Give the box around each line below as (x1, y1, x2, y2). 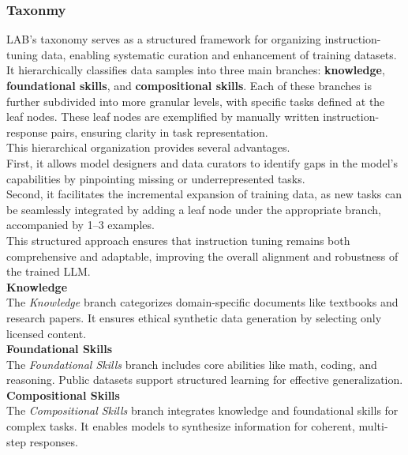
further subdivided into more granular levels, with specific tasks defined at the (6, 92, 385, 109)
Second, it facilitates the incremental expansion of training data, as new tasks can (6, 186, 402, 202)
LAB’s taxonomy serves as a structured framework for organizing (6, 31, 321, 47)
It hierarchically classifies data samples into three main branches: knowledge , (6, 62, 385, 78)
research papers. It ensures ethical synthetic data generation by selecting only (6, 309, 382, 325)
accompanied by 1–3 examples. (6, 216, 155, 233)
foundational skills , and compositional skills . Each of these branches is (6, 77, 372, 93)
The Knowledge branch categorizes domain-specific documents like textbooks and (6, 294, 399, 310)
